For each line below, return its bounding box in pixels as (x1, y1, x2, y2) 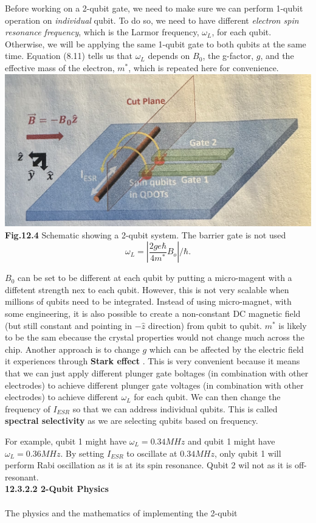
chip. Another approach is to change (5, 342, 140, 355)
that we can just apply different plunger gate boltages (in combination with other (5, 367, 309, 379)
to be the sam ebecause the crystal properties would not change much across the (5, 331, 304, 344)
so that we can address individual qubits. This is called (72, 402, 278, 415)
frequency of (5, 402, 50, 415)
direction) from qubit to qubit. (148, 319, 262, 331)
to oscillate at (126, 446, 177, 459)
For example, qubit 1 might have (5, 434, 127, 447)
